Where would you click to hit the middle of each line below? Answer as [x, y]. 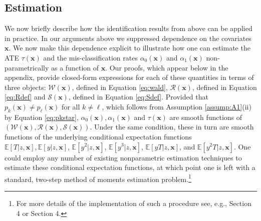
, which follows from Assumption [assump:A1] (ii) [177, 106]
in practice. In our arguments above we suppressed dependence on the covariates [128, 38]
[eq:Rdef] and [25, 97]
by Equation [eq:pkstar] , [42, 117]
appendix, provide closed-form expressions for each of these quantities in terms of [129, 77]
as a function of [75, 67]
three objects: [25, 87]
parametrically [27, 67]
